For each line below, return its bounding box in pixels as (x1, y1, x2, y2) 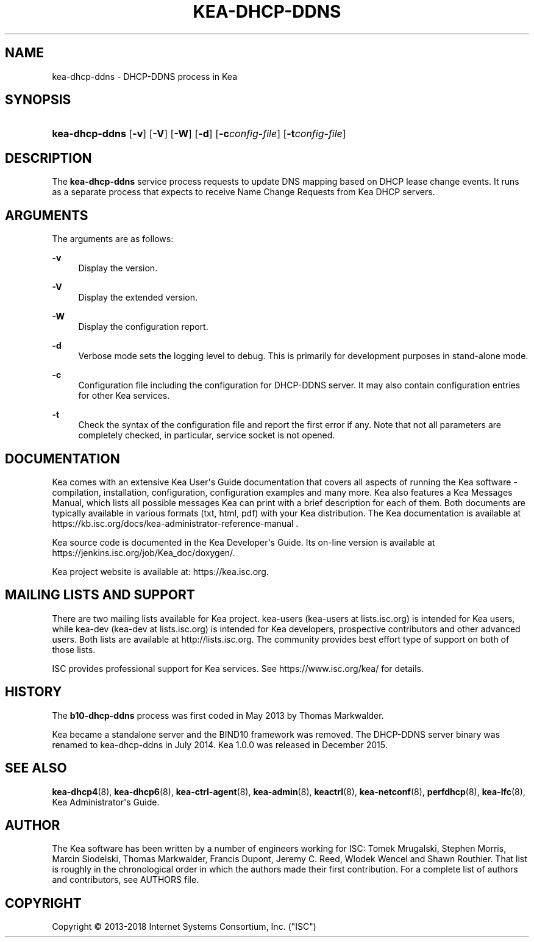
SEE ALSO (5, 760, 67, 776)
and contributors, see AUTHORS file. (52, 874, 199, 885)
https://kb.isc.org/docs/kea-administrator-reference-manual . (52, 518, 299, 529)
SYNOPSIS (5, 92, 71, 108)
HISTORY (5, 684, 62, 700)
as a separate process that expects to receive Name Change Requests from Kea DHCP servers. (52, 187, 435, 198)
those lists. (52, 644, 96, 655)
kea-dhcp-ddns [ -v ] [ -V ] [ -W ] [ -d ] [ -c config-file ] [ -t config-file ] (52, 127, 346, 140)
